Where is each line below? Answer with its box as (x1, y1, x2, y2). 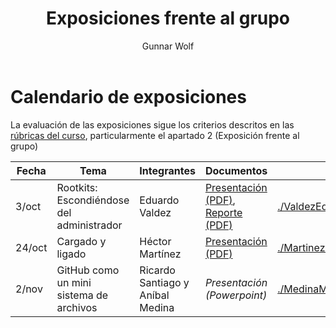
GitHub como (56, 263, 120, 277)
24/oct (15, 240, 48, 254)
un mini (56, 275, 92, 289)
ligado (56, 247, 87, 261)
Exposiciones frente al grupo (45, 7, 291, 30)
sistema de (56, 288, 109, 302)
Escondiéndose (56, 193, 130, 207)
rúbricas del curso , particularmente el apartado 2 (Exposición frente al (10, 129, 300, 141)
